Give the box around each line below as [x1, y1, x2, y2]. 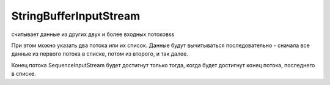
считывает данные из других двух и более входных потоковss [11, 31, 175, 38]
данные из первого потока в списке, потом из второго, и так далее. [11, 50, 189, 57]
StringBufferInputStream [11, 9, 141, 23]
